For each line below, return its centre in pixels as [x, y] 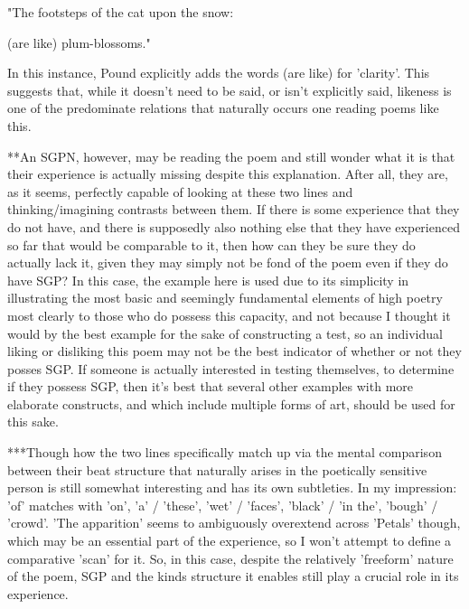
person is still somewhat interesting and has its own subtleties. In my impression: [232, 487]
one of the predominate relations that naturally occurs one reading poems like [223, 108]
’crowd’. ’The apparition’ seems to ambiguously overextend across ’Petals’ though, [234, 523]
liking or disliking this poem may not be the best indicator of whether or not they [234, 351]
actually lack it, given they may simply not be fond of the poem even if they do [228, 262]
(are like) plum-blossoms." [79, 42]
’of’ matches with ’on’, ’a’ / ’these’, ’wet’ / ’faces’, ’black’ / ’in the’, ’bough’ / [223, 505]
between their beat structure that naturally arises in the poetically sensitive [217, 469]
